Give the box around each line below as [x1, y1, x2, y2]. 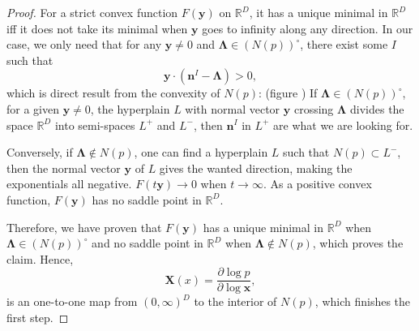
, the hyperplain [90, 100, 170, 117]
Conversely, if [6, 144, 73, 161]
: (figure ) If [258, 84, 318, 101]
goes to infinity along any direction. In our [202, 19, 413, 37]
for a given [6, 100, 59, 117]
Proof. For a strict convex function [6, 4, 178, 20]
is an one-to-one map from [6, 293, 138, 310]
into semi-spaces [54, 116, 135, 133]
